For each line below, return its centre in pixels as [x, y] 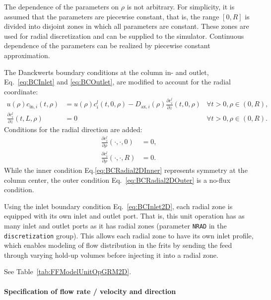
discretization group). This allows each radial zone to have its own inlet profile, [129, 235]
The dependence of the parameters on [62, 6]
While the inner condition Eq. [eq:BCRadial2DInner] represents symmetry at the [126, 170]
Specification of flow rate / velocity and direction [90, 291]
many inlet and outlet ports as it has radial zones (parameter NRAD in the [115, 225]
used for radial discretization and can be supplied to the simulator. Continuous [124, 36]
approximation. [27, 55]
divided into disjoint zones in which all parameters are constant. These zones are [127, 26]
